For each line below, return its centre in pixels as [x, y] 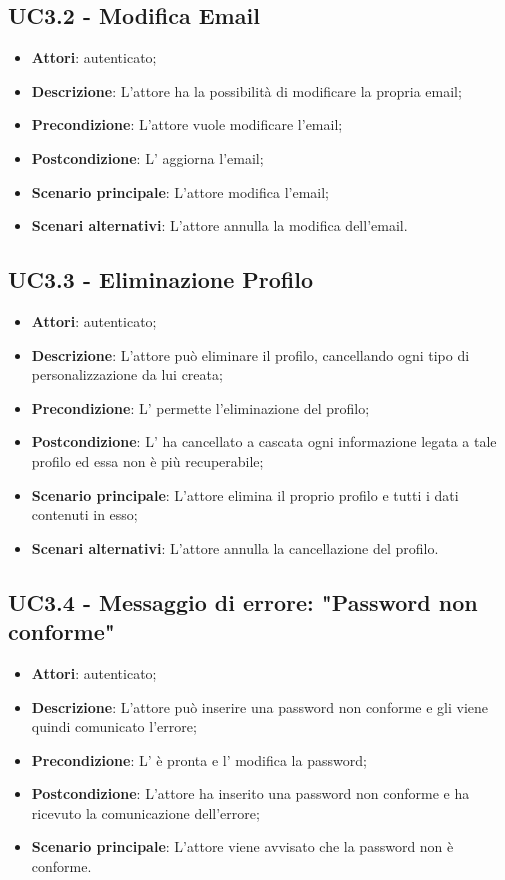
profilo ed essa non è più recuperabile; [147, 460]
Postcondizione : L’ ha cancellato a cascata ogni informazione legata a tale [264, 441]
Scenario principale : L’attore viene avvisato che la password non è [242, 846]
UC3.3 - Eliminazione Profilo [161, 279]
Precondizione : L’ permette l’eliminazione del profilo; [200, 407]
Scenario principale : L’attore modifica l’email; [180, 191]
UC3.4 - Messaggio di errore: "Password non [243, 601]
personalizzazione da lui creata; [127, 374]
